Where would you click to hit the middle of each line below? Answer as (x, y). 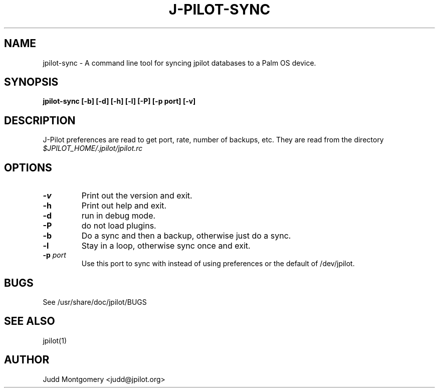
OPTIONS (28, 167)
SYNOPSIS (31, 82)
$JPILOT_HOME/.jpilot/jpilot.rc (93, 148)
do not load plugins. (119, 226)
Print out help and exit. (124, 206)
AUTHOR (27, 360)
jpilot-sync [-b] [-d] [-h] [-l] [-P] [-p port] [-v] (119, 101)
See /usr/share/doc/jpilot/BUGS (95, 302)
